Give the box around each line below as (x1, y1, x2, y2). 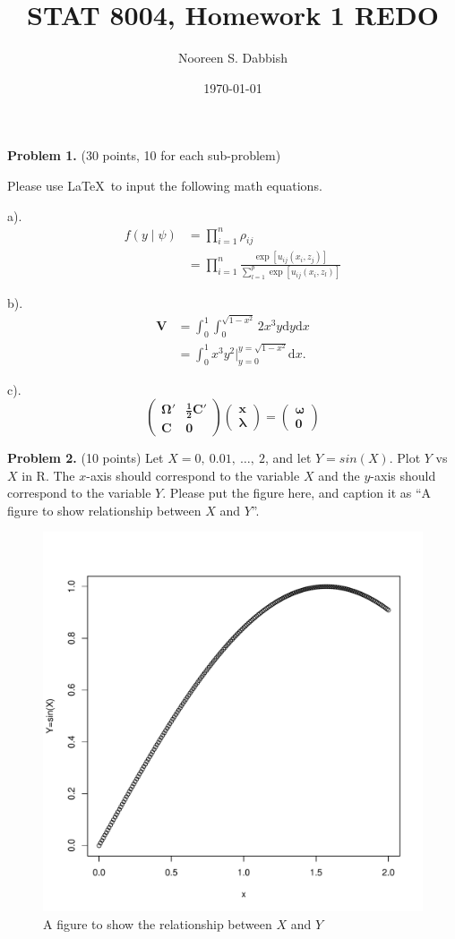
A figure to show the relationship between (43, 915, 272, 934)
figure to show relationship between (7, 500, 202, 519)
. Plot (389, 448, 421, 467)
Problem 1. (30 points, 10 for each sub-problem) (7, 146, 281, 165)
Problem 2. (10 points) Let (7, 448, 164, 467)
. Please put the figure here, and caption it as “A (162, 483, 432, 502)
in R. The (21, 465, 75, 484)
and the (318, 465, 360, 484)
